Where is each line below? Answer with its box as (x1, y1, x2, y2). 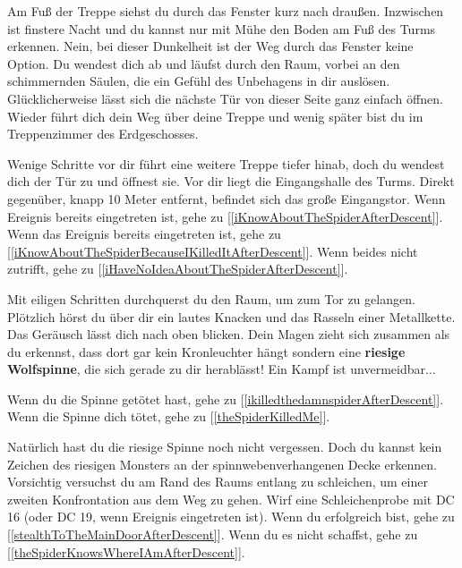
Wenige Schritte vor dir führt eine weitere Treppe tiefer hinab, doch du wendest (7, 154, 445, 173)
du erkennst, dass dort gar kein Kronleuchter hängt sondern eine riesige (7, 342, 406, 360)
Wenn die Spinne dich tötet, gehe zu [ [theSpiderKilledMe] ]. (7, 407, 330, 426)
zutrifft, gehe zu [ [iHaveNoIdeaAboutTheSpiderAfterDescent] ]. (7, 259, 348, 278)
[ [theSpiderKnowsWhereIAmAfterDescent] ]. (7, 542, 245, 561)
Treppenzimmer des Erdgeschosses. (7, 124, 199, 143)
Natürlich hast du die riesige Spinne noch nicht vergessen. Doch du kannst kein (7, 437, 442, 456)
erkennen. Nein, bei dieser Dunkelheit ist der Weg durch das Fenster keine (7, 37, 414, 55)
